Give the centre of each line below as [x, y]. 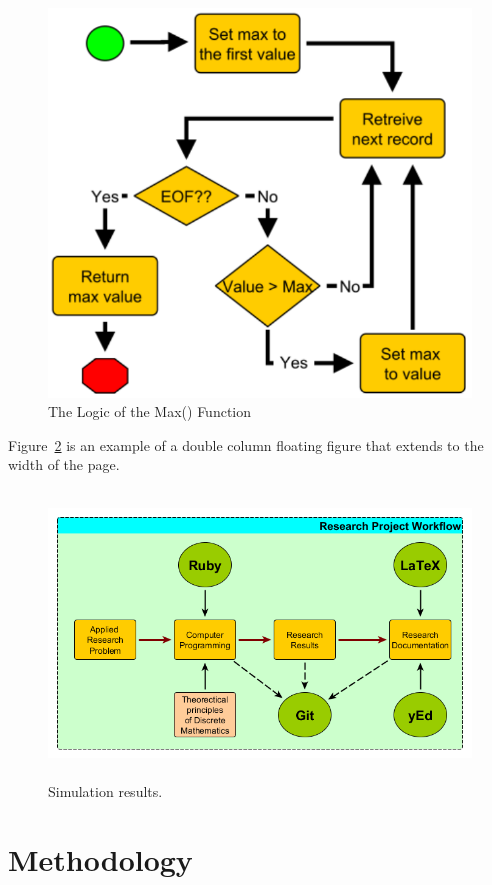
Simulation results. [105, 790]
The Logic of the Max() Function [150, 411]
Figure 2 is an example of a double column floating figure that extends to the [246, 444]
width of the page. [64, 464]
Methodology [100, 859]
